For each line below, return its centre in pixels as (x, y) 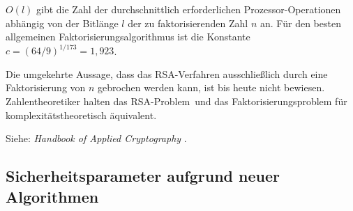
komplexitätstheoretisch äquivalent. (81, 115)
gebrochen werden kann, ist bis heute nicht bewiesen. (211, 87)
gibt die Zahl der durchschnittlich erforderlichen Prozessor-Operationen (189, 9)
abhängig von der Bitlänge (62, 23)
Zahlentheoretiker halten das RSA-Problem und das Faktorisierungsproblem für (176, 101)
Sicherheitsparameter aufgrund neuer (143, 176)
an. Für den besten (301, 23)
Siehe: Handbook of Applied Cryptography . (96, 138)
